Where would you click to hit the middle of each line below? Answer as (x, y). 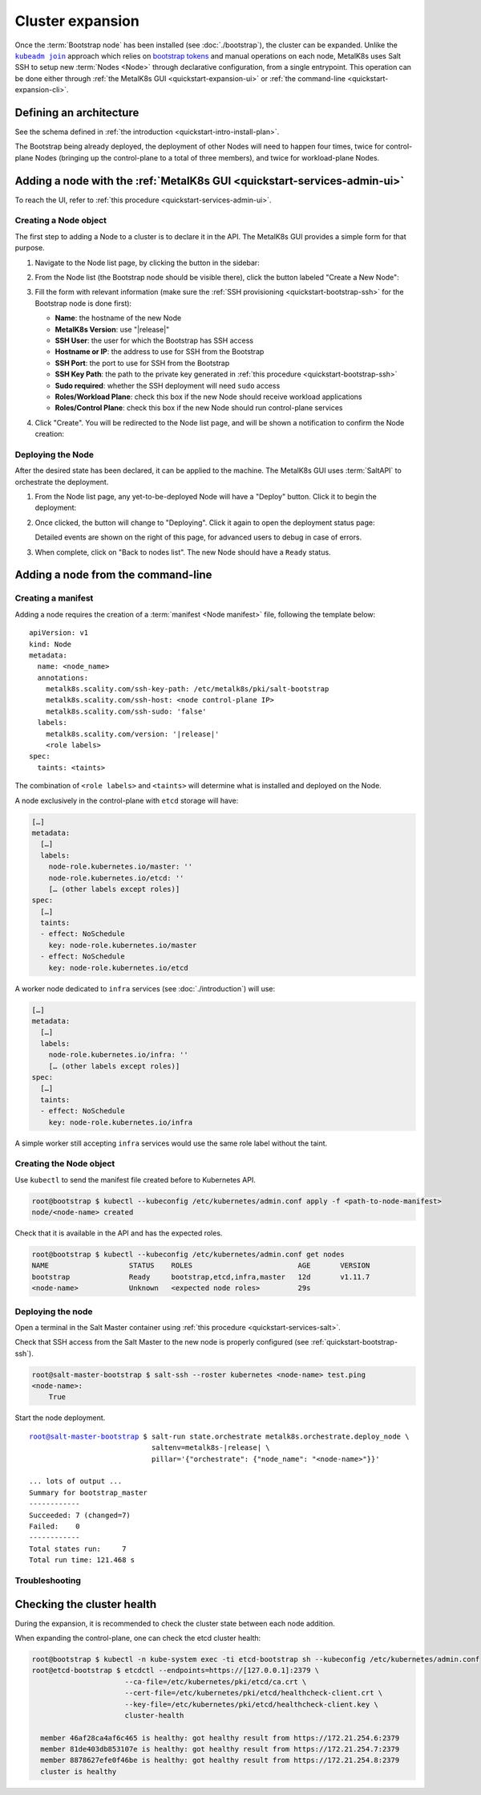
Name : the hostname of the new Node (118, 318)
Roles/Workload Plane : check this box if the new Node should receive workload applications (208, 397)
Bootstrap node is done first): (83, 303)
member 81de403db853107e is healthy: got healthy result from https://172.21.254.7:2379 (220, 1749)
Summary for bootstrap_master (89, 1492)
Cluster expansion (77, 21)
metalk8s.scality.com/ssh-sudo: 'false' (126, 711)
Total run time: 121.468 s (82, 1560)
